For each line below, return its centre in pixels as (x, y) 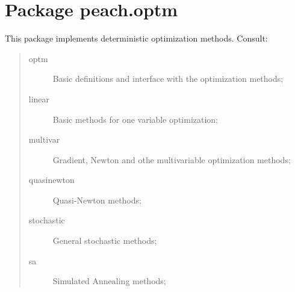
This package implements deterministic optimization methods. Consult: (136, 38)
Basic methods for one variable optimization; (135, 119)
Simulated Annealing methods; (109, 281)
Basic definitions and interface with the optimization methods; (168, 79)
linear (39, 98)
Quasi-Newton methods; (97, 200)
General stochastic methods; (105, 241)
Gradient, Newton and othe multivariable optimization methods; (172, 159)
